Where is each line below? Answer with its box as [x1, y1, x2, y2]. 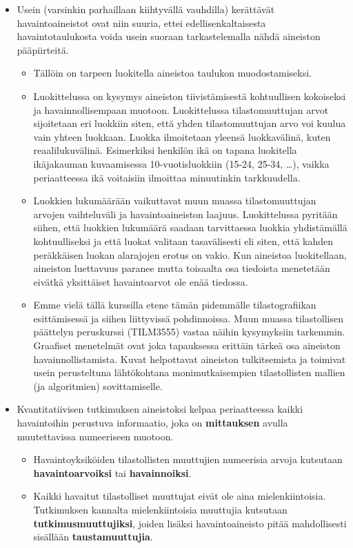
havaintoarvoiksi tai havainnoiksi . [33, 465, 192, 480]
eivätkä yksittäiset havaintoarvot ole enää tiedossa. [33, 274, 248, 288]
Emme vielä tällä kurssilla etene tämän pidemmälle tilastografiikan [33, 297, 316, 312]
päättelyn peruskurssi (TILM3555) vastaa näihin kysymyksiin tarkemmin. [33, 324, 345, 339]
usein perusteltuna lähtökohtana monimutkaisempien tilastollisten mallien [33, 365, 345, 380]
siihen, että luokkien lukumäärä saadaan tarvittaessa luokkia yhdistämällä [33, 220, 347, 235]
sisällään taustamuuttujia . [33, 529, 153, 544]
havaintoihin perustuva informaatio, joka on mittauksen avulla [17, 415, 288, 430]
